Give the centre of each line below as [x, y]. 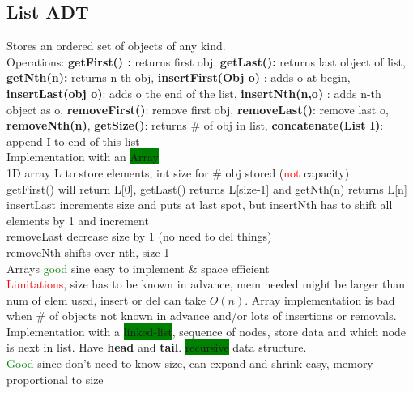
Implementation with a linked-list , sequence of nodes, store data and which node [206, 331]
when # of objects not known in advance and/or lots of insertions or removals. [202, 316]
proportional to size [55, 379]
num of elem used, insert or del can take [106, 299]
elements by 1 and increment [78, 220]
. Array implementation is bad [320, 299]
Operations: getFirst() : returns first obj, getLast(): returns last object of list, [206, 61]
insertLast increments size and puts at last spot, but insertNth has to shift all [200, 205]
